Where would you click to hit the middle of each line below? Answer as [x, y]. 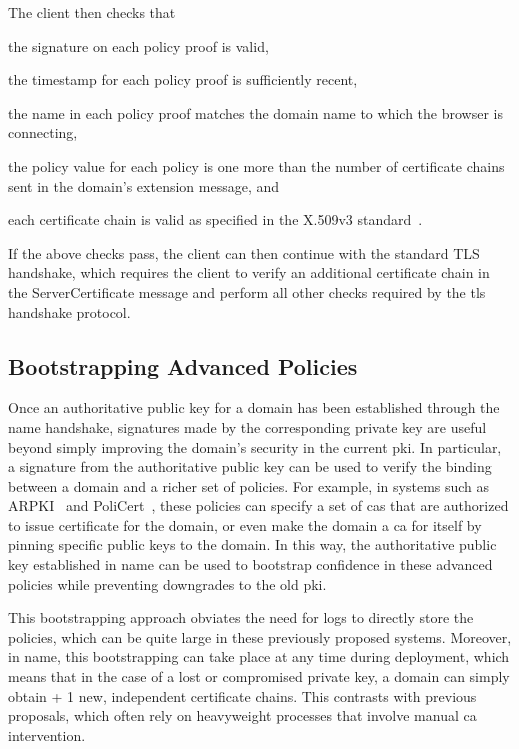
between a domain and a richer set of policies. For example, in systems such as [249, 485]
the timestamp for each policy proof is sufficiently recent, [183, 79]
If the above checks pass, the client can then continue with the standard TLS [244, 252]
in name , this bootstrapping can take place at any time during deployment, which [259, 656]
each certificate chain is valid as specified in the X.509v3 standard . [215, 219]
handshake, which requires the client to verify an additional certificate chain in [249, 272]
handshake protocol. [69, 311]
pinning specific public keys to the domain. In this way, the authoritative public [252, 544]
